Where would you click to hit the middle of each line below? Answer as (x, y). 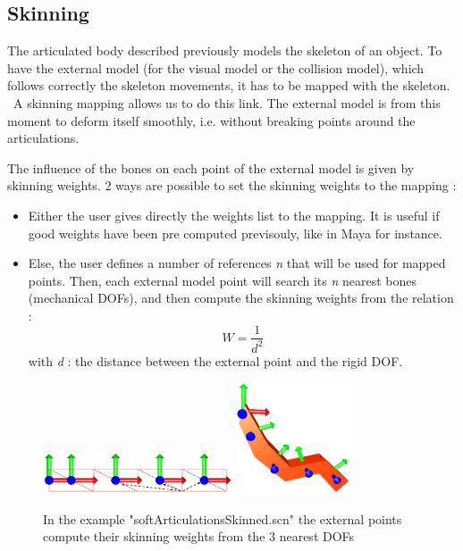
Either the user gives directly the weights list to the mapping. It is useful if (234, 215)
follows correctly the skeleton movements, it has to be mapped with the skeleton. (229, 85)
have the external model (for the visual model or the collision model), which (216, 67)
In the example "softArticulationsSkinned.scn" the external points (223, 518)
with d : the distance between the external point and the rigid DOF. (215, 360)
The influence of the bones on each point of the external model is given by (211, 167)
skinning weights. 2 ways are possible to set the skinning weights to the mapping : (232, 185)
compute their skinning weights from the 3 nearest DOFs (199, 536)
